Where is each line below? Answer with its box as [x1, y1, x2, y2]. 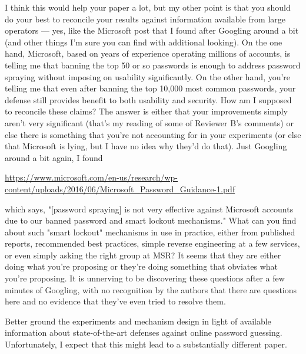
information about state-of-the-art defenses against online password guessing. [5, 326, 282, 339]
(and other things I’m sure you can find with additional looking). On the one [5, 35, 282, 48]
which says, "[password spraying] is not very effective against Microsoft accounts [5, 202, 294, 215]
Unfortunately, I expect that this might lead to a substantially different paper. [5, 338, 287, 350]
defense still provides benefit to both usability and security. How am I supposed [5, 93, 292, 106]
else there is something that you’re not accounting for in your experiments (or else [5, 128, 301, 140]
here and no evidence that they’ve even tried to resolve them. [5, 295, 226, 307]
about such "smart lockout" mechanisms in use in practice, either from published [5, 225, 295, 238]
